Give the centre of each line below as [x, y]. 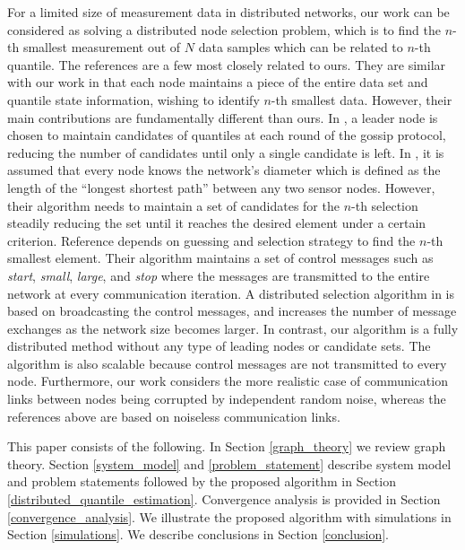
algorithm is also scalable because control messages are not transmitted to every [227, 363]
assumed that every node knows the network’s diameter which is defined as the [224, 170]
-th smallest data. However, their [362, 99]
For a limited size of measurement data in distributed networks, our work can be [228, 12]
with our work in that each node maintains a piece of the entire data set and [218, 82]
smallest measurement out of [102, 47]
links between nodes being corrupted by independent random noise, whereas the [227, 399]
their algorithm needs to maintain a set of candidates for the [173, 205]
